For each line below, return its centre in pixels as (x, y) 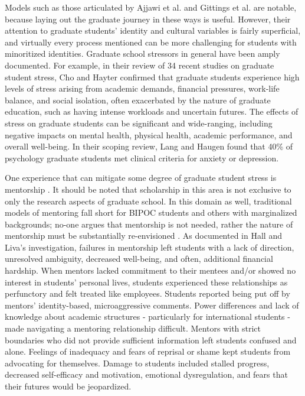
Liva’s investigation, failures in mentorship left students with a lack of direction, (150, 247)
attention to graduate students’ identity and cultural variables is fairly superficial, (153, 30)
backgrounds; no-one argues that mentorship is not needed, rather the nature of (149, 224)
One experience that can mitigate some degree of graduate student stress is (141, 178)
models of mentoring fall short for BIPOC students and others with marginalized (151, 212)
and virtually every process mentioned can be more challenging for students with (151, 42)
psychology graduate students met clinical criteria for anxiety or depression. (142, 158)
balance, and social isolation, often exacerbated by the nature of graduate (138, 100)
